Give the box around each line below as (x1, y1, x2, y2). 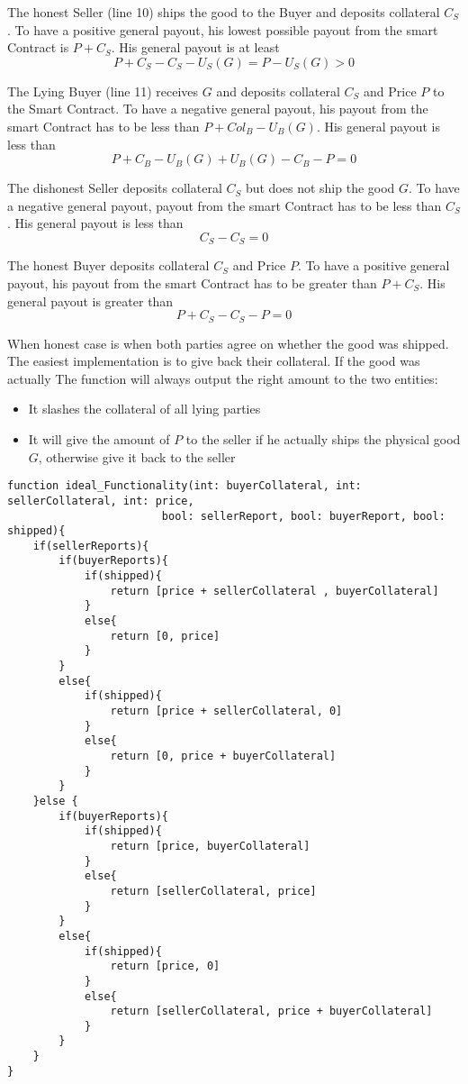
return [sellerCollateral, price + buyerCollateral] (110, 1005, 433, 1018)
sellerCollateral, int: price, (7, 494, 194, 507)
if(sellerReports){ (32, 539, 149, 552)
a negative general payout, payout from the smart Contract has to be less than (7, 196, 442, 214)
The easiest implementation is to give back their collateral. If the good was (7, 351, 420, 370)
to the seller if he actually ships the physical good (185, 430, 461, 448)
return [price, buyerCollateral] (110, 839, 310, 852)
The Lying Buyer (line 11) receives (7, 81, 199, 100)
